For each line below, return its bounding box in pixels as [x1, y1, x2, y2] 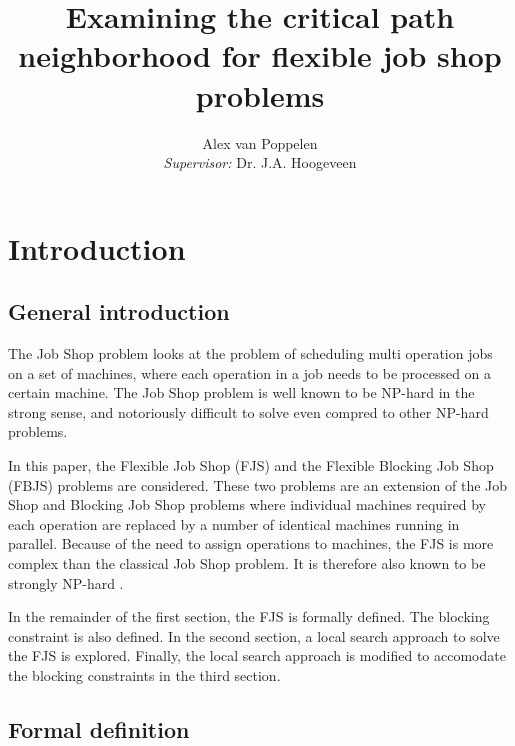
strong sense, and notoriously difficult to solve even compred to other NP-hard [8, 401, 489, 422]
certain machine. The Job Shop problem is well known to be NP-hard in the [8, 382, 475, 403]
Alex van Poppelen [202, 132, 318, 153]
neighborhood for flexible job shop [18, 35, 502, 76]
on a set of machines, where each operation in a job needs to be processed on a [8, 362, 492, 383]
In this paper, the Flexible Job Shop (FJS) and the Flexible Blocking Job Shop [8, 455, 494, 476]
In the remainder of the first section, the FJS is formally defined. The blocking [8, 606, 490, 627]
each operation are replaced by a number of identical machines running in [8, 513, 460, 534]
